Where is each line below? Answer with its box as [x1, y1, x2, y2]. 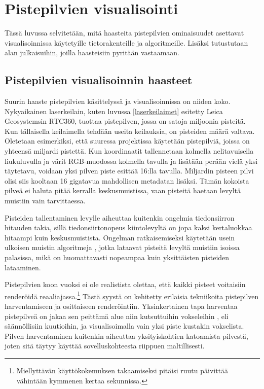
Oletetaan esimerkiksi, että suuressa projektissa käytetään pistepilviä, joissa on [5, 135, 250, 146]
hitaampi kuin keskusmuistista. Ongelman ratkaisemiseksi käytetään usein [5, 232, 235, 242]
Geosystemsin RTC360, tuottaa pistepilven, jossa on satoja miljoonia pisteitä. [5, 116, 246, 126]
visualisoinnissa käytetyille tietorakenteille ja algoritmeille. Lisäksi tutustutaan [5, 37, 248, 48]
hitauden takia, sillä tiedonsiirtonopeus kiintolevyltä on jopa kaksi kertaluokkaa [5, 222, 252, 233]
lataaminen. [5, 262, 41, 272]
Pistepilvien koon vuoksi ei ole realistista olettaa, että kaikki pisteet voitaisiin [5, 279, 246, 290]
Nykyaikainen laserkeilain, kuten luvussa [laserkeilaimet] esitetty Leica [5, 105, 223, 116]
